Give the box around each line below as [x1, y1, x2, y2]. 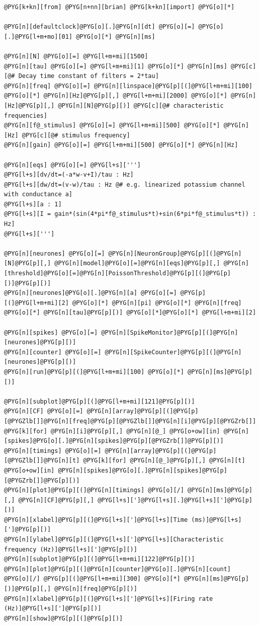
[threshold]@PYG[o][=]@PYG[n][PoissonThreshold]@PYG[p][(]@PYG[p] [4, 270, 231, 277]
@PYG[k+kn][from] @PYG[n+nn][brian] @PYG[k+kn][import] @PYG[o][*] [4, 4, 235, 11]
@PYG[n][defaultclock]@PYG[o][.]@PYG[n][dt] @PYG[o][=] [4, 23, 195, 31]
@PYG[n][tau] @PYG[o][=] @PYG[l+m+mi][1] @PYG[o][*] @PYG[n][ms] [4, 62, 227, 70]
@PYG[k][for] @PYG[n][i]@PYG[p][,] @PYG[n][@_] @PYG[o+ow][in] [4, 427, 220, 435]
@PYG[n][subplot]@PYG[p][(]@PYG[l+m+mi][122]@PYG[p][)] [4, 556, 195, 563]
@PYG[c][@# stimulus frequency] [22, 131, 130, 139]
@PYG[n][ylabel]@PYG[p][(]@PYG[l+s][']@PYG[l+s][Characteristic [4, 536, 224, 543]
